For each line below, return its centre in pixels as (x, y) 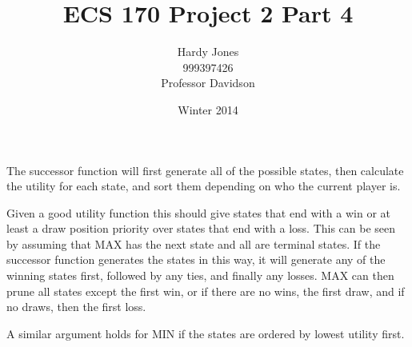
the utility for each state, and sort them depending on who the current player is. (204, 186)
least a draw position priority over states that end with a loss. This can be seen (201, 228)
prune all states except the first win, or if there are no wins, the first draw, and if (206, 291)
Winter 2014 (208, 109)
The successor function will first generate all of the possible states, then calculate (205, 170)
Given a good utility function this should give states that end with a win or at (198, 212)
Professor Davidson (208, 83)
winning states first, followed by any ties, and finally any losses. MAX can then (200, 275)
